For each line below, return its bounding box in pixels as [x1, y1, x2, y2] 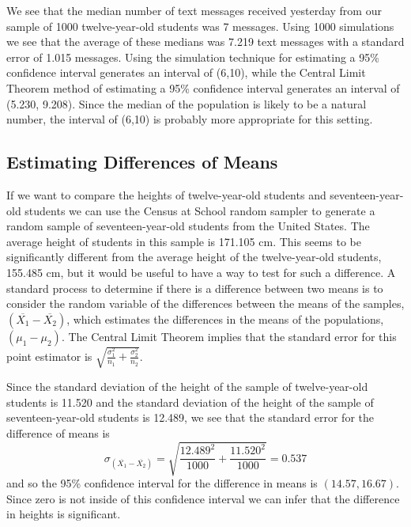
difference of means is [6, 425, 110, 442]
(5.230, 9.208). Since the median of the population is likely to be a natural [6, 95, 367, 112]
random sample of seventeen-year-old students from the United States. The [6, 218, 370, 234]
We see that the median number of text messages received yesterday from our [6, 2, 382, 18]
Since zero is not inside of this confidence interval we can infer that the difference [6, 490, 400, 506]
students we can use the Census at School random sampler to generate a [25, 202, 375, 218]
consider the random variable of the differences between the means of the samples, [6, 295, 405, 312]
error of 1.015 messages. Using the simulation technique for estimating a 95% [6, 48, 379, 65]
